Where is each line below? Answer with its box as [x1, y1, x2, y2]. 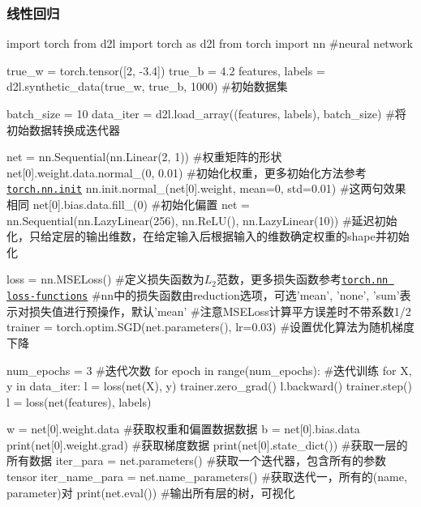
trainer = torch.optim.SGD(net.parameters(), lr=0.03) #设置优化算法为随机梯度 [6, 318, 415, 335]
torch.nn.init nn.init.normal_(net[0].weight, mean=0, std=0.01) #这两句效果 [6, 180, 406, 197]
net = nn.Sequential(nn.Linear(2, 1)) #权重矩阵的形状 [6, 148, 282, 165]
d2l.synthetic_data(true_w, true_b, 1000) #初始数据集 [6, 78, 288, 95]
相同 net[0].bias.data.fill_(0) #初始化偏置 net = [6, 196, 250, 213]
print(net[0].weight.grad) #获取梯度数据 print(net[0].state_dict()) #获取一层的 [6, 436, 408, 453]
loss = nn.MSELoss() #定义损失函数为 [6, 271, 204, 288]
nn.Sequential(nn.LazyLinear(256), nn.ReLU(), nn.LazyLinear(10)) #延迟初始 [6, 211, 397, 228]
